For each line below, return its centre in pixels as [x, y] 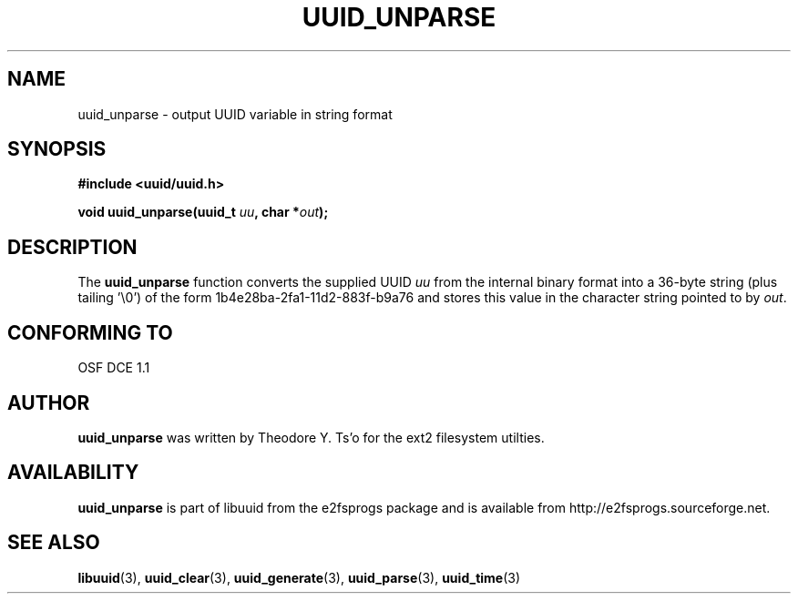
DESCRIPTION [72, 247]
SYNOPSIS [57, 149]
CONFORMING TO [90, 332]
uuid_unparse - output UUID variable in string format [235, 114]
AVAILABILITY [73, 473]
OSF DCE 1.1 [114, 368]
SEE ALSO [54, 543]
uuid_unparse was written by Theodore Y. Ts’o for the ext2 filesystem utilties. [311, 437]
